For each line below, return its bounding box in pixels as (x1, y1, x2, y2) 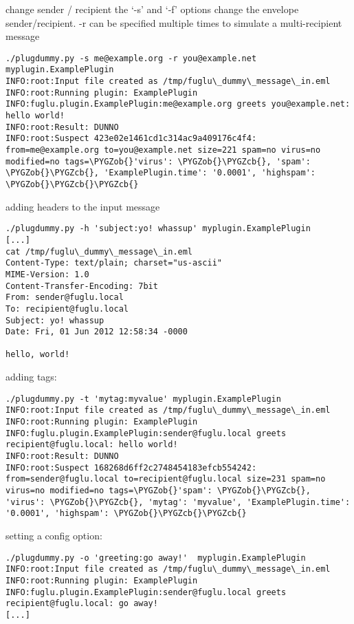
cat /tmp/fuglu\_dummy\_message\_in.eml (5, 246, 193, 257)
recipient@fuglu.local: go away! (5, 599, 158, 609)
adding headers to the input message (5, 199, 160, 213)
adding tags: (5, 369, 57, 384)
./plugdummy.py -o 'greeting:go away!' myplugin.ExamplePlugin (5, 552, 306, 563)
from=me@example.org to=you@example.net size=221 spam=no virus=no (5, 145, 321, 155)
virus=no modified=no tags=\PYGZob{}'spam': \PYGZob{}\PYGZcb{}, (5, 485, 311, 495)
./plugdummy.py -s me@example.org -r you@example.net (5, 53, 257, 63)
